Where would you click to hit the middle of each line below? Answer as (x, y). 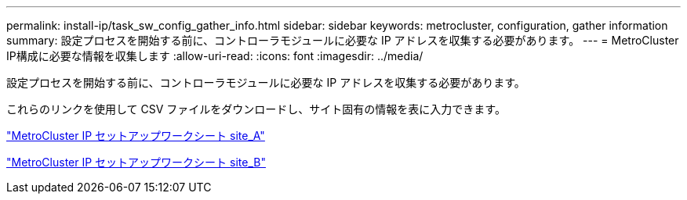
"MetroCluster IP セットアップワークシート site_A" (136, 136)
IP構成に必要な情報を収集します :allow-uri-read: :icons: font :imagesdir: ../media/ (215, 56)
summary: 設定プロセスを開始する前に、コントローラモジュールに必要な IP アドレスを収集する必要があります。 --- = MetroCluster (343, 40)
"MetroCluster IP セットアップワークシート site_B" (136, 162)
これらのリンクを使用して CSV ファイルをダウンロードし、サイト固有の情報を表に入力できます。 (256, 109)
